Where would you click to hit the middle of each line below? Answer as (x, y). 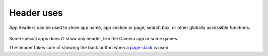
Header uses (36, 13)
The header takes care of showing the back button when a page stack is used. (89, 48)
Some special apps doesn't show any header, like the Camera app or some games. (94, 38)
